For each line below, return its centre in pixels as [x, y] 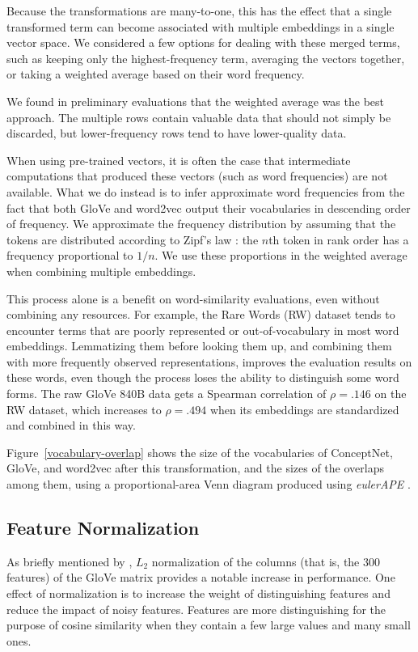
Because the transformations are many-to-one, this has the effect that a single [199, 11]
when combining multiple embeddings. [101, 271]
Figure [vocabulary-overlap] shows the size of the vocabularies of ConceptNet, [200, 452]
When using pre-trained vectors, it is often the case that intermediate [179, 160]
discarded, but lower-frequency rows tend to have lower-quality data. [177, 133]
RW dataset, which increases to [84, 409]
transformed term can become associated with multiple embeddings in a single [201, 26]
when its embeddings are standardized [304, 409]
